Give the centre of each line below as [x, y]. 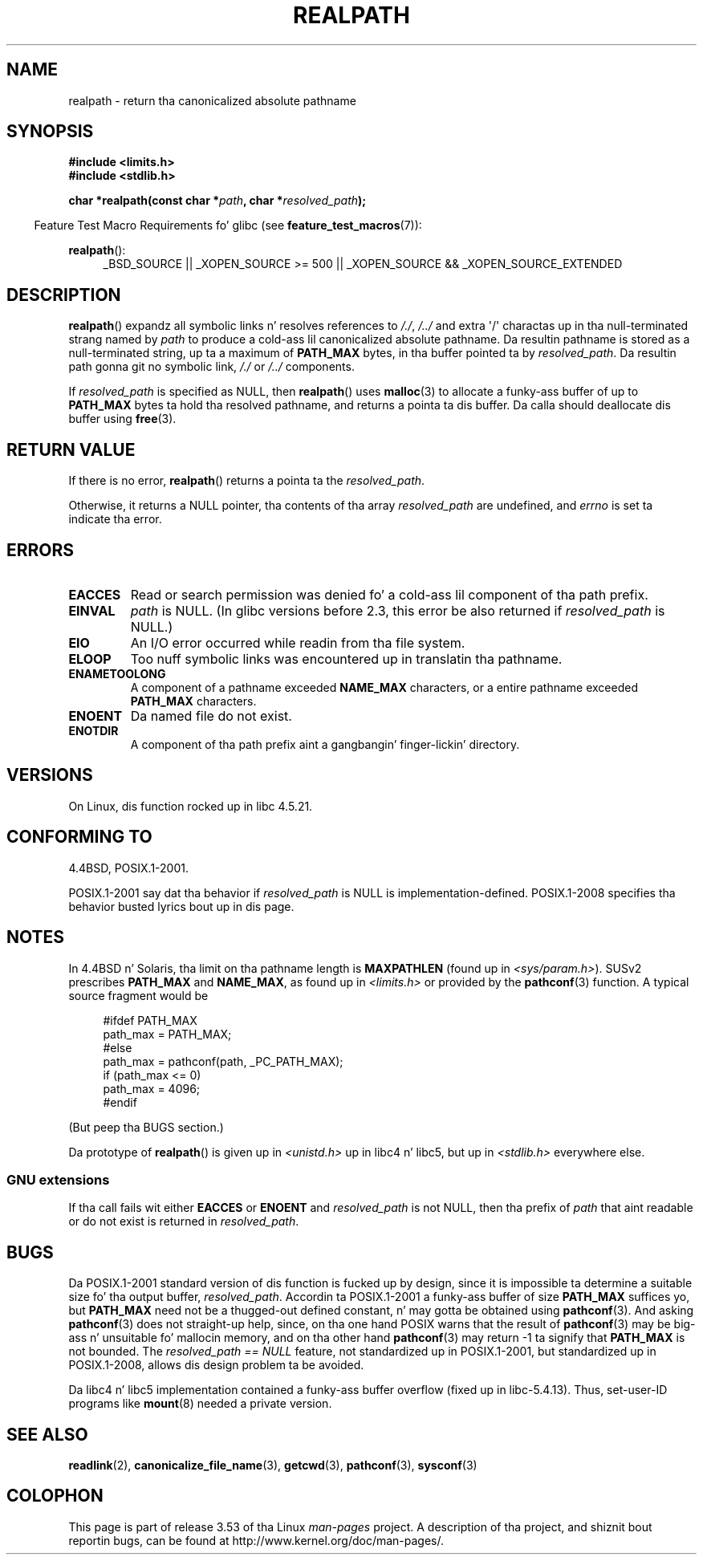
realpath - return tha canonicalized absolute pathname [212, 100]
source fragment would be [138, 995]
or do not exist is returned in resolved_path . [184, 1222]
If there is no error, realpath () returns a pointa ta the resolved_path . [247, 481]
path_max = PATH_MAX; [167, 1034]
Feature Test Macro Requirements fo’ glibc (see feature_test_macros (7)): [228, 226]
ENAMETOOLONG [117, 673]
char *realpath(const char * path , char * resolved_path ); [217, 201]
